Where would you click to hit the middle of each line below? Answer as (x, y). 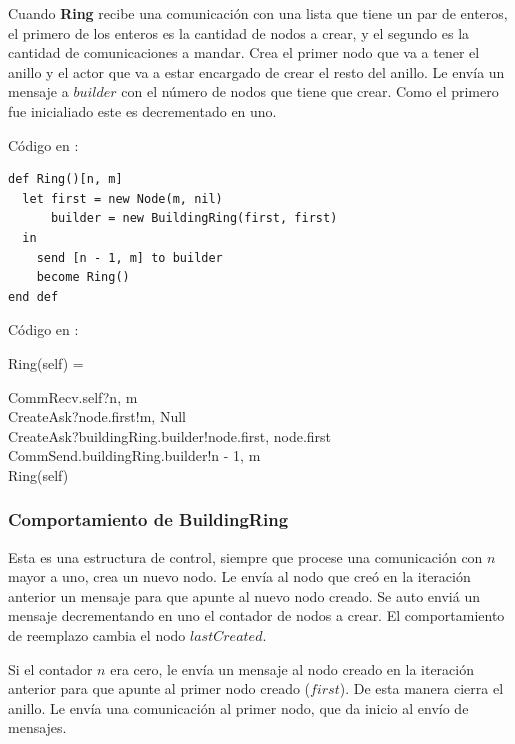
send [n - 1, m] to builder (129, 257)
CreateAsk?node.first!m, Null (97, 416)
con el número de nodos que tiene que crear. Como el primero (310, 91)
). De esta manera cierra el (421, 688)
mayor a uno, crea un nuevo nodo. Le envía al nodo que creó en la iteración (239, 576)
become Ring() (83, 277)
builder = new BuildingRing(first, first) (194, 218)
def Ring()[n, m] (65, 179)
